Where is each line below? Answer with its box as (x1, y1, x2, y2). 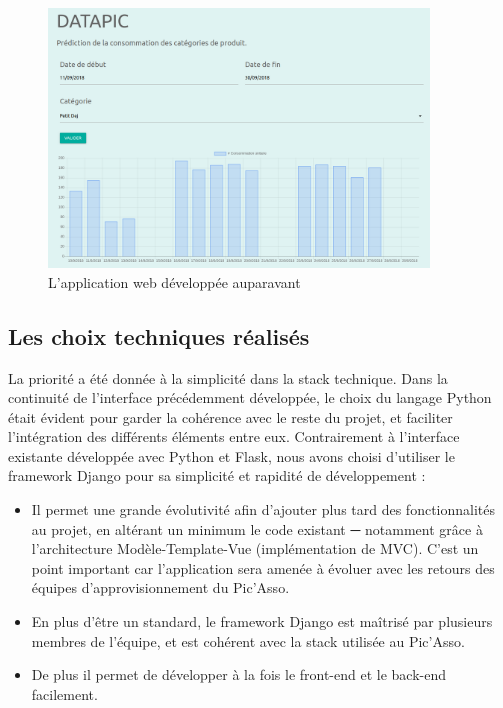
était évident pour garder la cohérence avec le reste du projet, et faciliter (8, 406, 453, 427)
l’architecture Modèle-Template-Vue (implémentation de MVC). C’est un (31, 538, 479, 559)
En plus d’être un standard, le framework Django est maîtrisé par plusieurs (31, 611, 493, 632)
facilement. (31, 683, 98, 704)
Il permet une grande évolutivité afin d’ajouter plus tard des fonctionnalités (31, 499, 496, 520)
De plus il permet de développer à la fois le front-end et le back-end (31, 664, 447, 685)
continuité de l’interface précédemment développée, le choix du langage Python (8, 387, 492, 408)
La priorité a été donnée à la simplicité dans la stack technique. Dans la (8, 367, 448, 388)
